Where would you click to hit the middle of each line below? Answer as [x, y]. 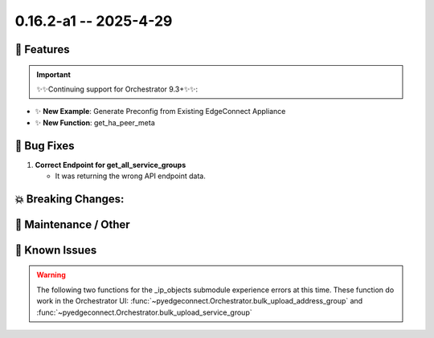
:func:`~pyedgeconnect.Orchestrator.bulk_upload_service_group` [144, 312]
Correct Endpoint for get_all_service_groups [111, 165]
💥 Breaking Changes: [70, 199]
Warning [51, 275]
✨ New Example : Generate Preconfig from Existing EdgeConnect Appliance [160, 112]
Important [54, 74]
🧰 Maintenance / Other [72, 224]
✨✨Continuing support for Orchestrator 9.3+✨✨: [117, 89]
